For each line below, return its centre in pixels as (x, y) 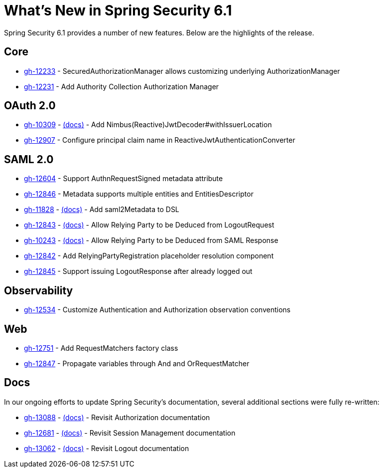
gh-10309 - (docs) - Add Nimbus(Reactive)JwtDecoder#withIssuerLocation (148, 125)
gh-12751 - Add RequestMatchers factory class (101, 348)
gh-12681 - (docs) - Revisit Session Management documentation (130, 433)
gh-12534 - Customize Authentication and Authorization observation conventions (157, 310)
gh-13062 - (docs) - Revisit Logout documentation (107, 448)
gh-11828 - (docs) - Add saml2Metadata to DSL (102, 210)
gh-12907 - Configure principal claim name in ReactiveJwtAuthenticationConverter (160, 140)
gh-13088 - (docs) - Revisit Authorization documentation (117, 417)
